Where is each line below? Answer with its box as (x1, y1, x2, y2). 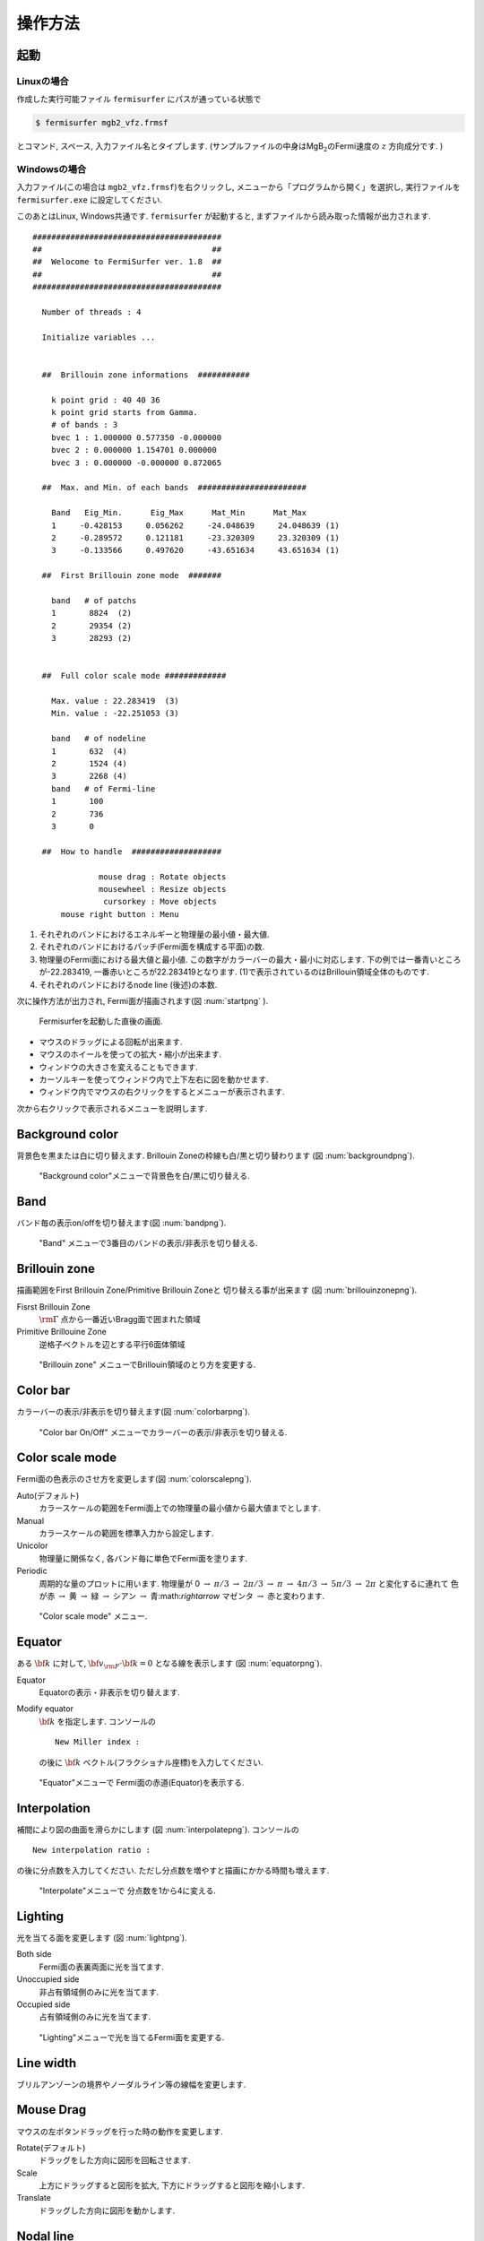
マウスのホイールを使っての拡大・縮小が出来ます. (39, 1049, 222, 1060)
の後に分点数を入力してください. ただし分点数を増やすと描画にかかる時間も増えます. (16, 1865, 330, 1875)
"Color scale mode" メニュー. (39, 1611, 148, 1622)
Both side (16, 1949, 52, 1960)
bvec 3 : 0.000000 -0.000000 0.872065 (50, 457, 222, 468)
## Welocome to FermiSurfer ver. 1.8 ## (32, 256, 222, 267)
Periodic (16, 1565, 48, 1577)
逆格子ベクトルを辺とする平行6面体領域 (39, 1338, 186, 1349)
